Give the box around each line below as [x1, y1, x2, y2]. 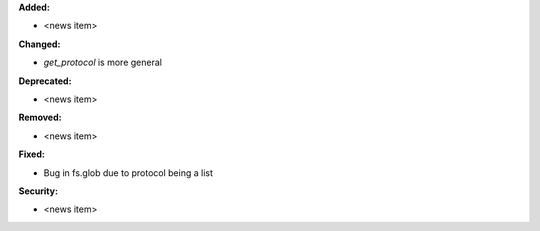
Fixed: [18, 148, 45, 160]
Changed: [18, 38, 61, 50]
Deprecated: [18, 75, 72, 87]
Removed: [18, 111, 62, 124]
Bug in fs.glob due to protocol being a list [43, 166, 214, 179]
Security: [18, 185, 59, 197]
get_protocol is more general [43, 56, 162, 69]
